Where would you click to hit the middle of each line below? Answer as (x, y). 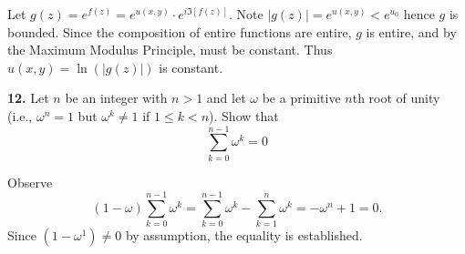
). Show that (244, 115)
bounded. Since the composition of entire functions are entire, (180, 31)
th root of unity (396, 98)
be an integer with (116, 98)
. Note (246, 14)
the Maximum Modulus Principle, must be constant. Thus (170, 50)
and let (226, 98)
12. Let (28, 98)
